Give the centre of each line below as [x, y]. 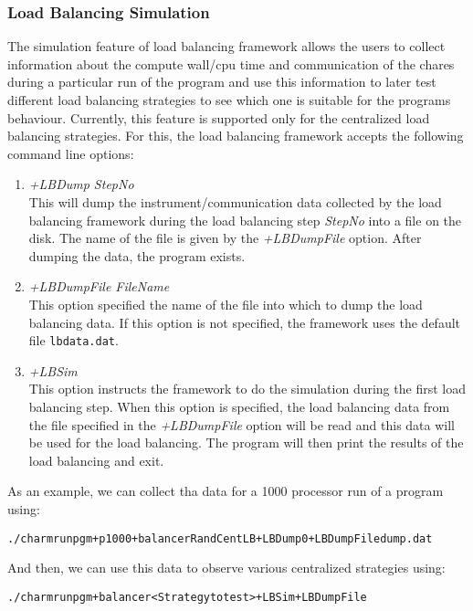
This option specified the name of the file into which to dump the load [226, 304]
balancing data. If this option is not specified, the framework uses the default [245, 322]
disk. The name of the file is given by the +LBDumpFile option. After [225, 238]
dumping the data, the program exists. [137, 255]
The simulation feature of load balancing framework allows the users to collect [226, 46]
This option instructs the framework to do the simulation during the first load [247, 389]
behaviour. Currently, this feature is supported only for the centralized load [219, 117]
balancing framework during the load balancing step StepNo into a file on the [245, 220]
